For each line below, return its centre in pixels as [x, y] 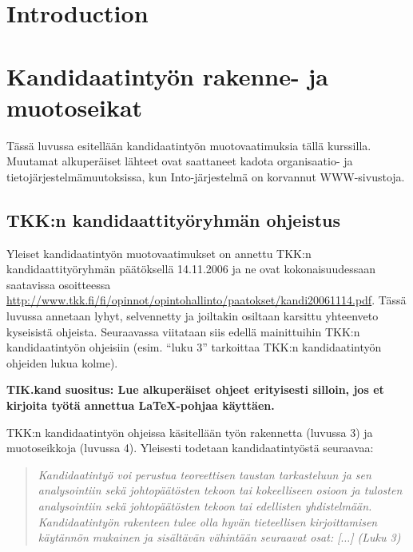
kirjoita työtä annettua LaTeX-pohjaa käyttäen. [141, 405]
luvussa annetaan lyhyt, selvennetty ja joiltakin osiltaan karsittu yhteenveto [193, 316]
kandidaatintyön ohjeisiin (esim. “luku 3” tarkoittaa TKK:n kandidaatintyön [194, 347]
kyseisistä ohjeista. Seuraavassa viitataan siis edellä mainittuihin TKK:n [183, 331]
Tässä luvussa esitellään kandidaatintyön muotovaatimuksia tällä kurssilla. [189, 145]
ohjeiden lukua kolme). [62, 362]
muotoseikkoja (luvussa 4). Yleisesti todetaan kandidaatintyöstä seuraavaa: [190, 448]
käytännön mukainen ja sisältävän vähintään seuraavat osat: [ [189, 537]
